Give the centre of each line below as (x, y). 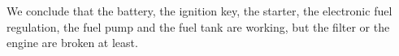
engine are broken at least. (72, 43)
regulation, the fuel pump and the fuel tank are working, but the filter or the (198, 26)
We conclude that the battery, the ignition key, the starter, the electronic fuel (199, 11)
